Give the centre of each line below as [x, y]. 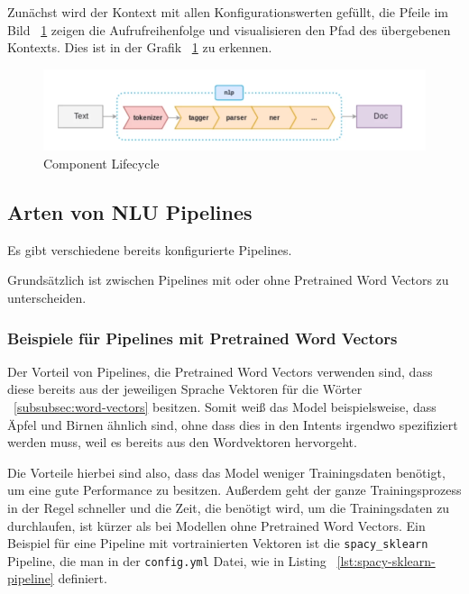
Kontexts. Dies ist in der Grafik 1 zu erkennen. [140, 47]
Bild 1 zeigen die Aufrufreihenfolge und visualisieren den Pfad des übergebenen [229, 29]
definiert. [83, 578]
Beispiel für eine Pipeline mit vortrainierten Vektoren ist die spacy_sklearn [218, 543]
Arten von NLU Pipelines [130, 212]
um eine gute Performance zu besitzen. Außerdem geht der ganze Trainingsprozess [234, 490]
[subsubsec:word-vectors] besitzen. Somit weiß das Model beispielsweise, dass [225, 407]
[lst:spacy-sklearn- [386, 560]
